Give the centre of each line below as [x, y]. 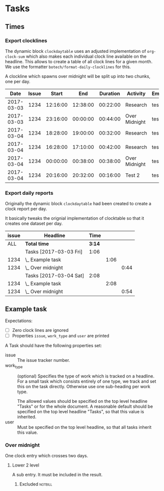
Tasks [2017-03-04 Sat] [55, 276]
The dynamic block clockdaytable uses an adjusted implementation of [76, 51]
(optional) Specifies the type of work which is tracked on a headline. [86, 376]
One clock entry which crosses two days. [47, 456]
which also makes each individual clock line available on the [86, 56]
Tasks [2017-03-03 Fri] [54, 252]
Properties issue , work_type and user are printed [61, 336]
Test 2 [133, 175]
